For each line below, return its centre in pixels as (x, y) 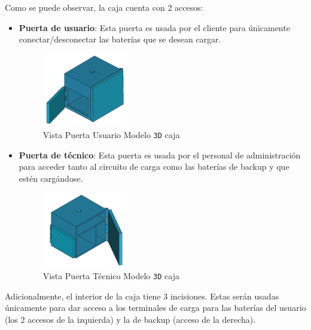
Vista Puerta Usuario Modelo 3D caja (111, 135)
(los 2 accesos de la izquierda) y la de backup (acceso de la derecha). (130, 319)
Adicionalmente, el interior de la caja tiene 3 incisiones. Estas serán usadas (142, 296)
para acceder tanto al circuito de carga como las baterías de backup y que (154, 166)
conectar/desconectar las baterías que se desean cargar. (120, 39)
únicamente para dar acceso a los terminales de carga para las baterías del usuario (155, 308)
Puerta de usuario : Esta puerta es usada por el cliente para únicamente (154, 27)
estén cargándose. (51, 178)
